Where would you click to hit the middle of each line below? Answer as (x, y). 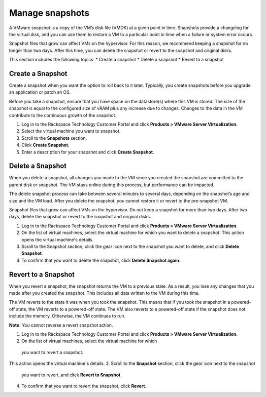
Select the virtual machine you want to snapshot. (71, 131)
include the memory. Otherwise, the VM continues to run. (67, 316)
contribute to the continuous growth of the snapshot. (63, 115)
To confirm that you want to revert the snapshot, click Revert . (84, 386)
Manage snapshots (49, 13)
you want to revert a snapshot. (52, 352)
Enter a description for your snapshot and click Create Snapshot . (88, 152)
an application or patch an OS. (40, 92)
